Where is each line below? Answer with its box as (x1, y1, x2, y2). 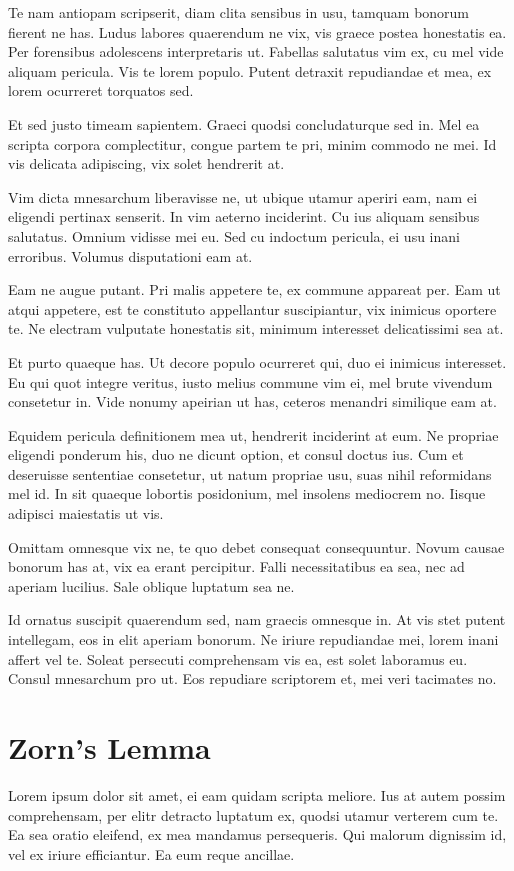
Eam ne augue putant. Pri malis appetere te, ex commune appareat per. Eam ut (8, 279, 501, 300)
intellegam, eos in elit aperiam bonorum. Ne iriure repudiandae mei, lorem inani (8, 629, 499, 650)
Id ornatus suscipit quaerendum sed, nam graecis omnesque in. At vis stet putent (8, 609, 506, 630)
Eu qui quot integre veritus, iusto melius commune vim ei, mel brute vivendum (8, 371, 493, 392)
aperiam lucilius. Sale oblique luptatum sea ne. (8, 575, 295, 596)
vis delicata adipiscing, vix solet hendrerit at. (8, 153, 285, 174)
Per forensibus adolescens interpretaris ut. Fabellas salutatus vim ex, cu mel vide (8, 41, 504, 62)
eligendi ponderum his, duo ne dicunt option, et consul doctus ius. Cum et (8, 444, 464, 465)
